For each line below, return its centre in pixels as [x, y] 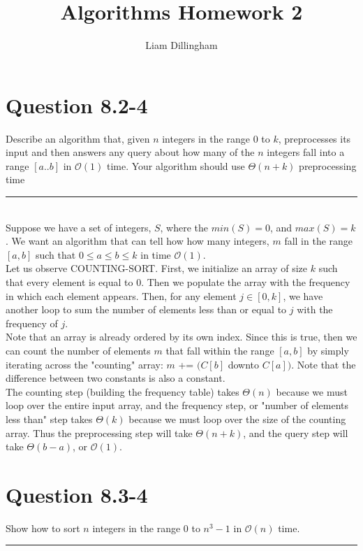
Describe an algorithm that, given [78, 138]
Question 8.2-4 [77, 105]
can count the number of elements [78, 350]
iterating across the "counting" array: [84, 364]
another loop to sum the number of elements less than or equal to [146, 309]
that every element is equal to [69, 282]
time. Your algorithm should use [176, 165]
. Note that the [324, 364]
